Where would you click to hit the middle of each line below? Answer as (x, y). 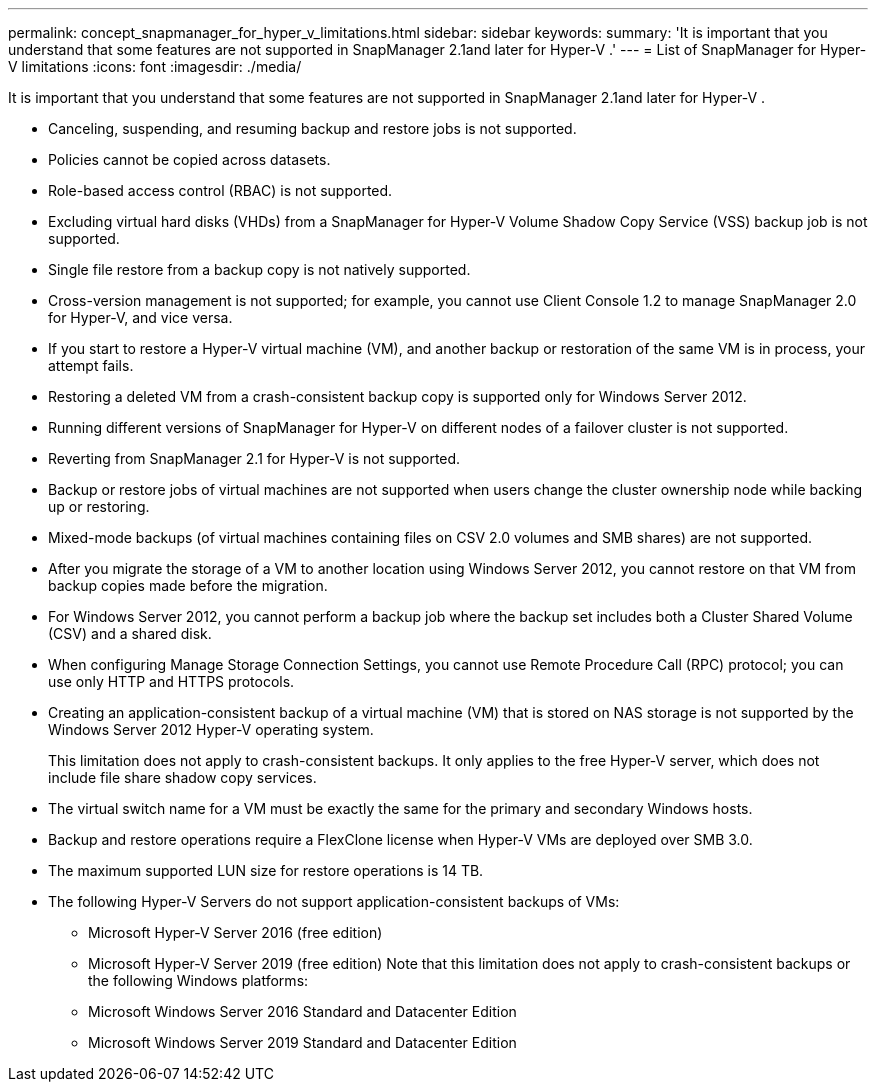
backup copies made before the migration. (188, 585)
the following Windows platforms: (198, 980)
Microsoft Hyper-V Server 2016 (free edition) (235, 932)
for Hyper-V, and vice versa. (140, 317)
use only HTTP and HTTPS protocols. (171, 681)
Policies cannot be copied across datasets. (189, 159)
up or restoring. (99, 506)
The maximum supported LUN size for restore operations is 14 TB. (266, 870)
